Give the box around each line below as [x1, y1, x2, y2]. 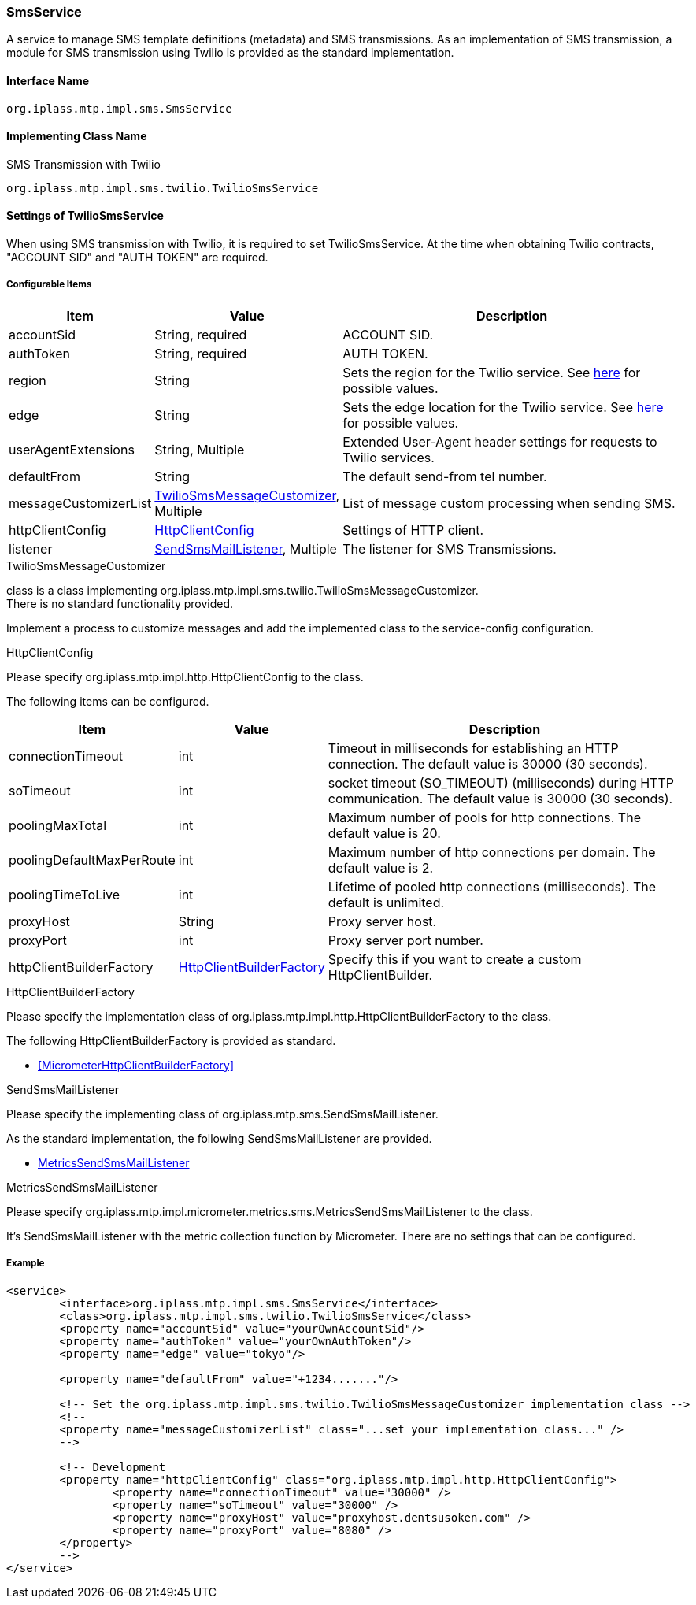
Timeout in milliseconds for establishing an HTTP [328, 739, 619, 756]
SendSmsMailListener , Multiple [154, 540, 337, 557]
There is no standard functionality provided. [6, 596, 234, 610]
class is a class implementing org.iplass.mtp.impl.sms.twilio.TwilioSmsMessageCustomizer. [6, 583, 479, 597]
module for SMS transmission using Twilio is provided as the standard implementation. [6, 46, 454, 60]
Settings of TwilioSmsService [6, 209, 164, 223]
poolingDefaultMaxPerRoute [9, 851, 176, 868]
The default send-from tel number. [342, 468, 547, 484]
